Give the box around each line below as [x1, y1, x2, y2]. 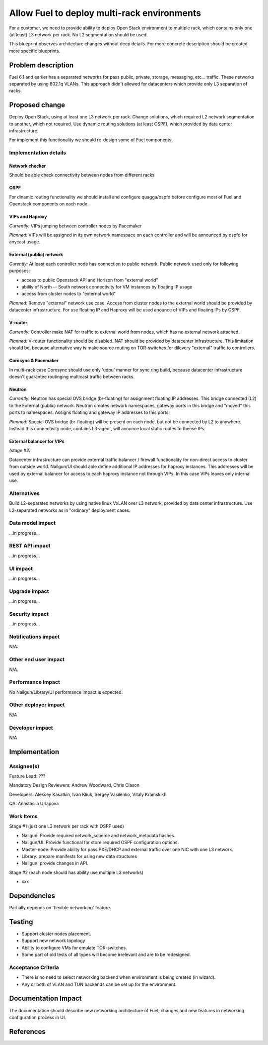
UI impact [9, 565, 33, 572]
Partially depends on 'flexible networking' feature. [9, 905, 112, 911]
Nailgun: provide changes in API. [21, 860, 89, 866]
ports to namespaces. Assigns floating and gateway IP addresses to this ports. [9, 409, 170, 415]
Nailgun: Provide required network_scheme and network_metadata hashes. [21, 832, 176, 838]
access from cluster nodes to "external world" [21, 291, 116, 297]
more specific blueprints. [9, 48, 61, 54]
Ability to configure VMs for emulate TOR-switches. [21, 945, 127, 950]
